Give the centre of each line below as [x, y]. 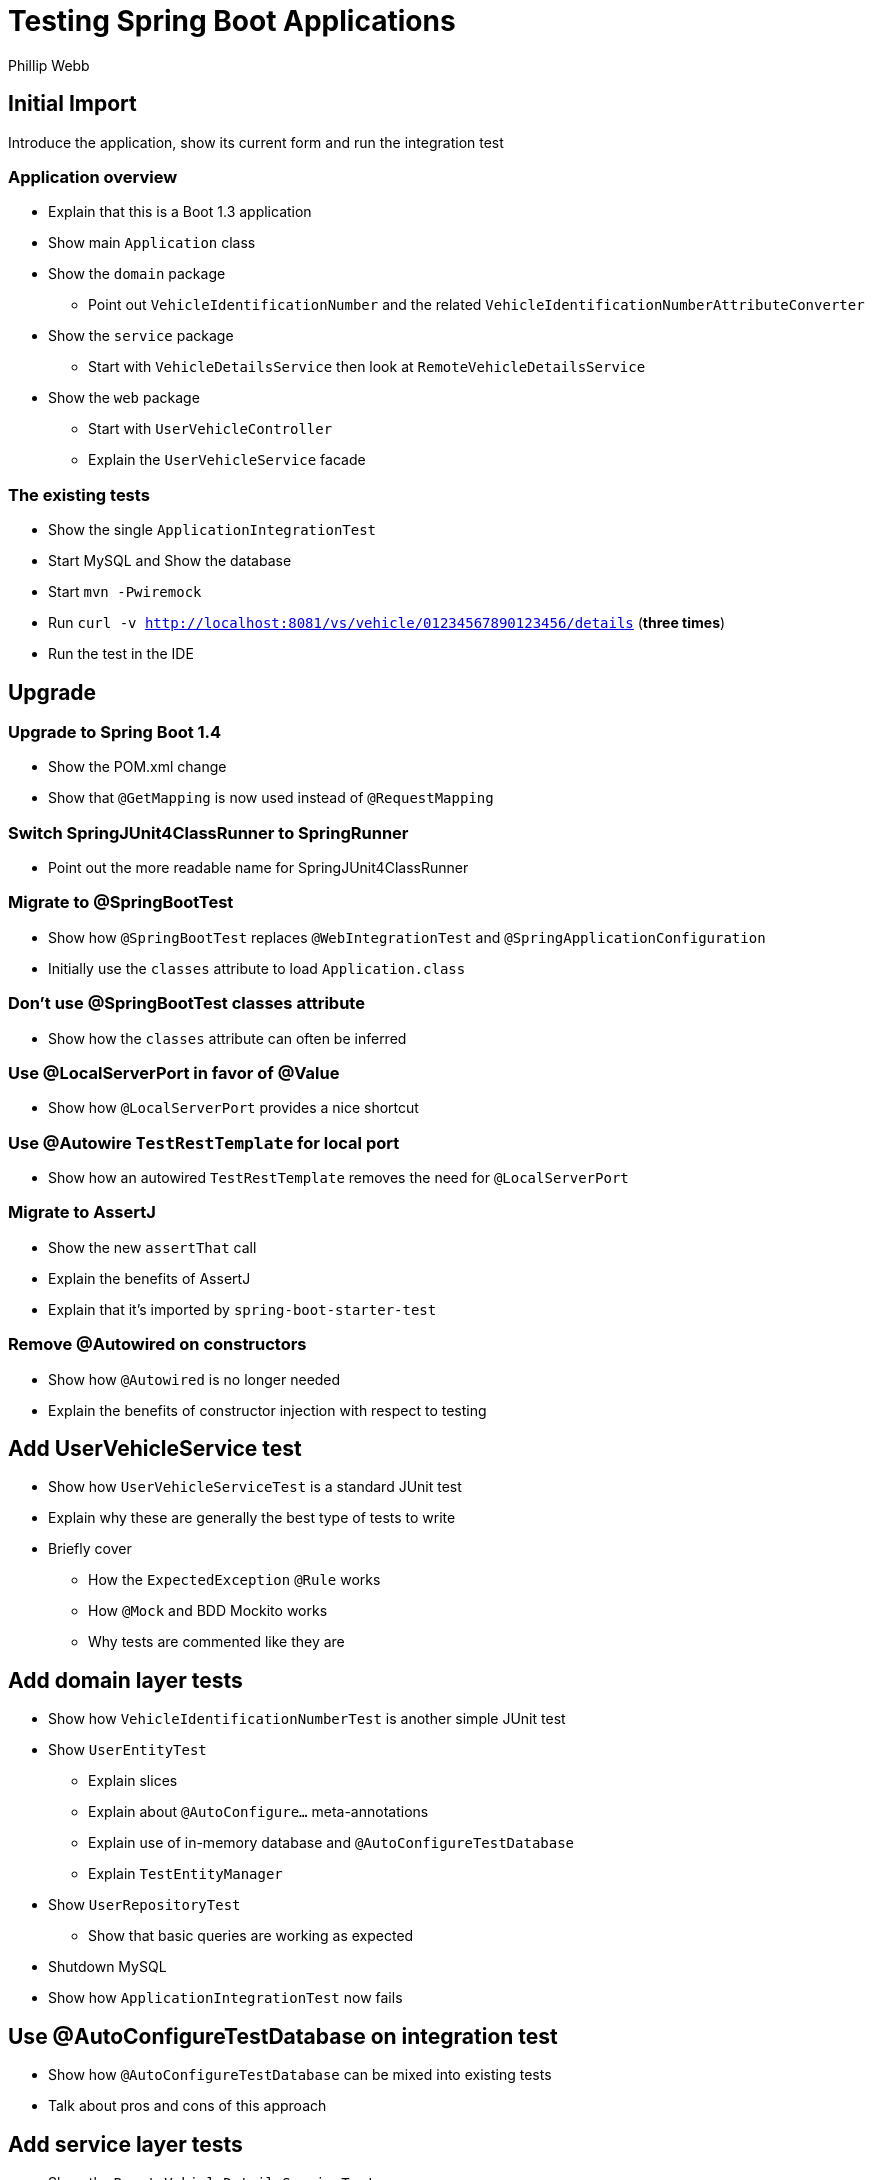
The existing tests [79, 494]
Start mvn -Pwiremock [125, 592]
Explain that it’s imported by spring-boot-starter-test [242, 1309]
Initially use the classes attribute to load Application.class [257, 968]
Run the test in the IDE [121, 654]
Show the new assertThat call [152, 1247]
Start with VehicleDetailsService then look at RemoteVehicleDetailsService [367, 367]
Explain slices [133, 1781]
